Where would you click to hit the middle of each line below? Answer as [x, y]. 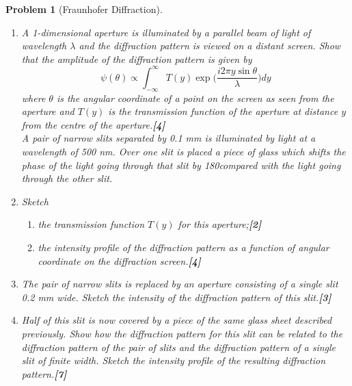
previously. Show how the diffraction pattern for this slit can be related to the [182, 333]
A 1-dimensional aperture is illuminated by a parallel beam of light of [166, 32]
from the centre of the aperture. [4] [93, 124]
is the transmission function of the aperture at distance [223, 111]
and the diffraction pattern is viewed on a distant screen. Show [210, 46]
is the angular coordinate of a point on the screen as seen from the [195, 98]
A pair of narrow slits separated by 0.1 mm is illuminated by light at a [168, 138]
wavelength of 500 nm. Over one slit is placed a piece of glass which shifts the [184, 152]
